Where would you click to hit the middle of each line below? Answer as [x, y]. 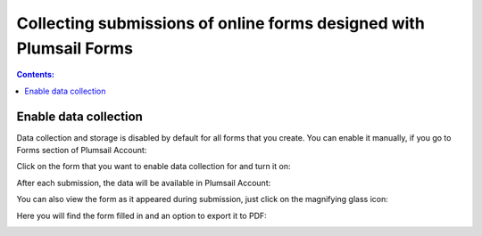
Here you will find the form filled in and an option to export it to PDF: [141, 216]
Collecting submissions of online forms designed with [221, 23]
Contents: [36, 75]
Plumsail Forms [75, 48]
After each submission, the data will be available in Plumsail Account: [144, 183]
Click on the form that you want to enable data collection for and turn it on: [154, 167]
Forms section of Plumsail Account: [82, 151]
